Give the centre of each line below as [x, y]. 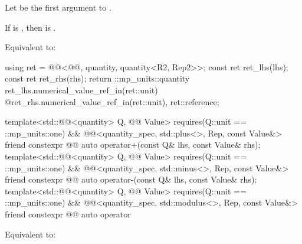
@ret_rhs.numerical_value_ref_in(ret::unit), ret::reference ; [112, 101]
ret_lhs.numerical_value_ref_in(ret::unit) [81, 90]
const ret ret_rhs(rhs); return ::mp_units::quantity [97, 78]
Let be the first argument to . [58, 7]
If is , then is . [30, 27]
